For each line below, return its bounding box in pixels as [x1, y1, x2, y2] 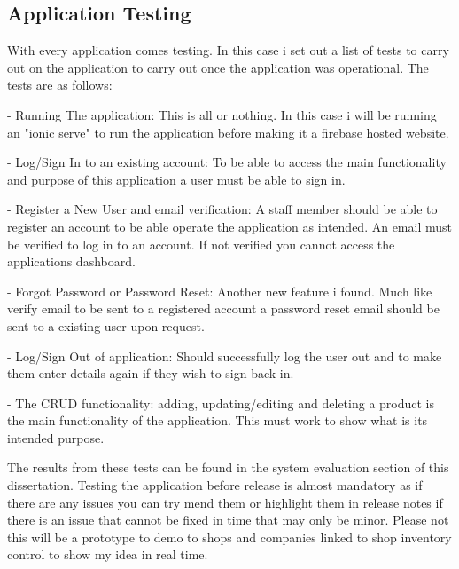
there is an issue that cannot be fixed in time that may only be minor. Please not [7, 510, 449, 529]
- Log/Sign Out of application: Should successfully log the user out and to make [7, 346, 442, 365]
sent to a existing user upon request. [7, 316, 205, 335]
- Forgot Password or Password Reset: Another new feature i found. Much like [7, 281, 432, 300]
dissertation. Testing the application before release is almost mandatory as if [7, 476, 423, 494]
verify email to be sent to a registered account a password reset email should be [7, 299, 440, 318]
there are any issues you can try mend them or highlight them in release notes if [7, 493, 443, 511]
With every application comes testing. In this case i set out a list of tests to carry [7, 41, 449, 59]
